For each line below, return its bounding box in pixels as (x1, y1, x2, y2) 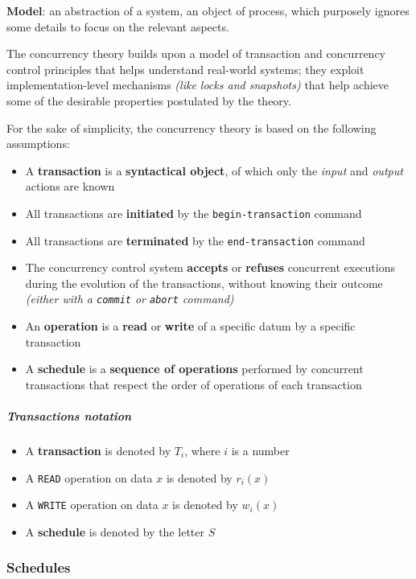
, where (184, 442, 220, 459)
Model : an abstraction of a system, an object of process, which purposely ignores (6, 2, 410, 18)
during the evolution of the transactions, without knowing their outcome (25, 274, 383, 291)
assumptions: (6, 135, 70, 152)
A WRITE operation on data (25, 496, 159, 513)
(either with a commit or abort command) (25, 290, 234, 307)
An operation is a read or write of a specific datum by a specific (25, 318, 356, 335)
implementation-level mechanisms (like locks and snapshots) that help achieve (6, 76, 389, 93)
